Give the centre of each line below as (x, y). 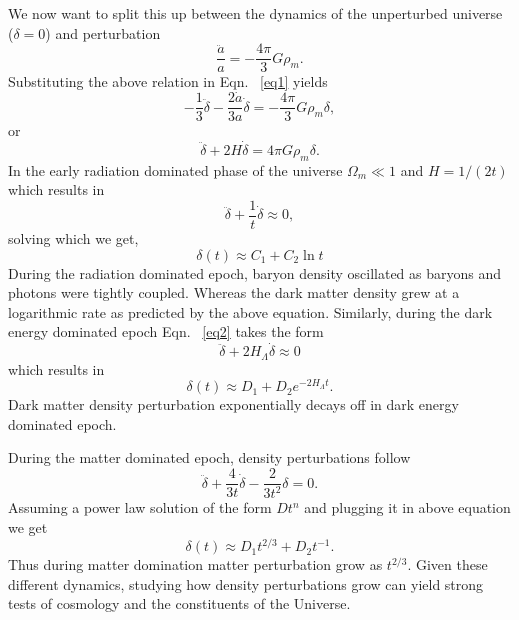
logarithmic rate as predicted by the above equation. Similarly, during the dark (250, 311)
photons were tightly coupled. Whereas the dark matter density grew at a (234, 292)
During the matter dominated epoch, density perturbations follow (209, 457)
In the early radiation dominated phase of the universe (175, 169)
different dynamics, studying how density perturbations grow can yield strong (246, 583)
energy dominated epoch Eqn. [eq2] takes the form (166, 331)
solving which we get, (73, 237)
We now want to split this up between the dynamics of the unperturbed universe (255, 13)
